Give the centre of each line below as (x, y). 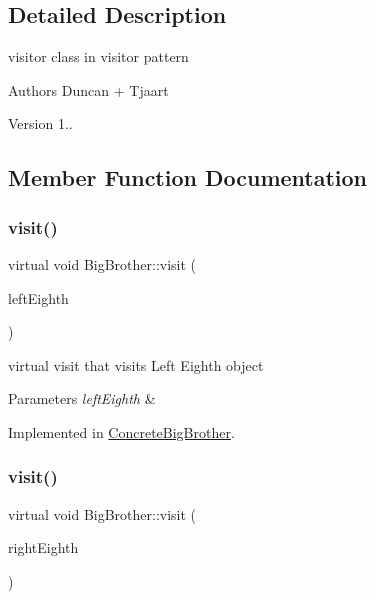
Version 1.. (40, 123)
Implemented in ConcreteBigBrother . (121, 431)
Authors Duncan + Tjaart (88, 89)
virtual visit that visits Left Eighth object (136, 364)
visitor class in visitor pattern (98, 56)
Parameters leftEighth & (82, 398)
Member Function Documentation (188, 177)
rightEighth (43, 547)
